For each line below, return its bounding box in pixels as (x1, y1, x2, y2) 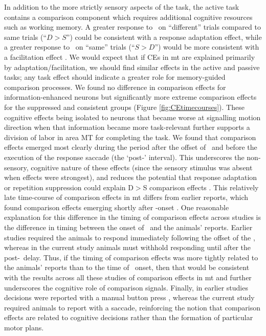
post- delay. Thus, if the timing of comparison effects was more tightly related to (4, 252, 258, 262)
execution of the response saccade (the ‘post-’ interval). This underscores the (4, 151, 245, 162)
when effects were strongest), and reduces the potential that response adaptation (4, 172, 257, 183)
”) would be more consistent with (154, 41, 259, 52)
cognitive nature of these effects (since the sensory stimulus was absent (31, 162, 253, 172)
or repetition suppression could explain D (4, 182, 134, 192)
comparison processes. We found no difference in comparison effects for (4, 81, 226, 92)
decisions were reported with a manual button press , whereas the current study (4, 292, 255, 303)
